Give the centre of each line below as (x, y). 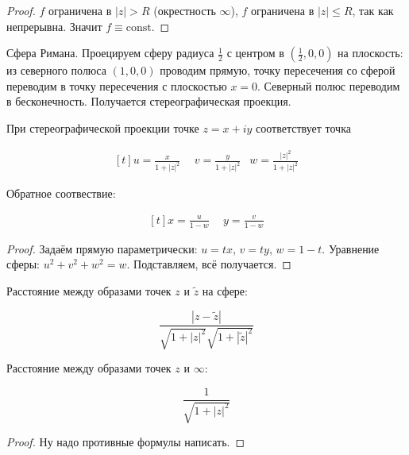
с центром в (255, 53)
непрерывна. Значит (54, 26)
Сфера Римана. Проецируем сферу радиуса (110, 53)
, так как (373, 10)
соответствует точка (303, 127)
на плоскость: (370, 53)
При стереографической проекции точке (103, 127)
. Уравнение (351, 248)
